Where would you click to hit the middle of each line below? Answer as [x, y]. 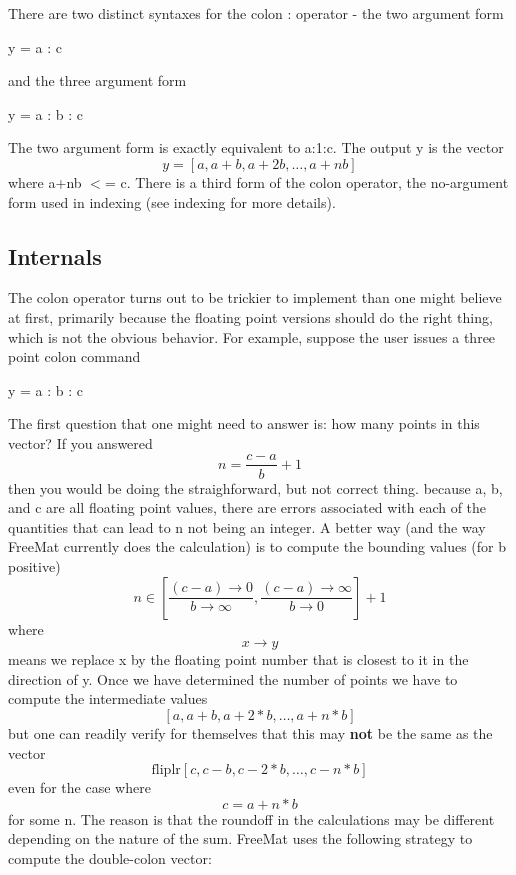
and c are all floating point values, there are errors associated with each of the [247, 507]
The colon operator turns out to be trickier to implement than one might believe [255, 297]
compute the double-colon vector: [110, 857]
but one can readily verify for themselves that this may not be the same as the [250, 732]
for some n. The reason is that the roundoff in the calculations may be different [251, 818]
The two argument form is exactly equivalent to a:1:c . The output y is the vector [256, 147]
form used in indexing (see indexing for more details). [172, 201]
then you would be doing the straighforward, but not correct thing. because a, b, [255, 487]
